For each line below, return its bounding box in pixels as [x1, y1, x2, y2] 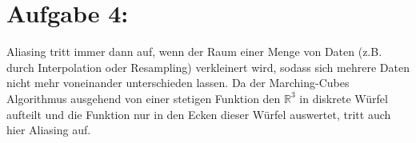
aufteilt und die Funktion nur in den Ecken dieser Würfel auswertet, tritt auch [6, 105, 391, 122]
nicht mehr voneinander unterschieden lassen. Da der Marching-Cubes [6, 74, 350, 91]
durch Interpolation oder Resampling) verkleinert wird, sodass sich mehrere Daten [6, 58, 410, 75]
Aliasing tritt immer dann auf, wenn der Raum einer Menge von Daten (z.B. [6, 43, 382, 60]
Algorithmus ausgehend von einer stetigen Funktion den [6, 89, 281, 106]
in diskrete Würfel [299, 89, 388, 106]
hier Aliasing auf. [6, 121, 91, 138]
